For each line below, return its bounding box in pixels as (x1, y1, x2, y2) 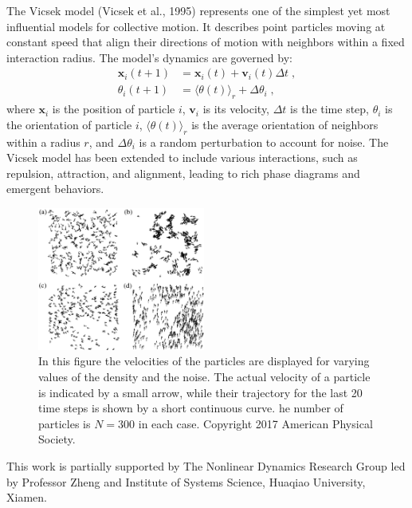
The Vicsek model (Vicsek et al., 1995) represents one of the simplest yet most (6, 2, 390, 18)
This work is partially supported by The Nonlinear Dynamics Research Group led (6, 458, 406, 475)
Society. (38, 431, 76, 447)
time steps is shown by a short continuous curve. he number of (38, 400, 343, 416)
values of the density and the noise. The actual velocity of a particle (38, 368, 371, 385)
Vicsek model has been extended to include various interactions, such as (6, 149, 358, 166)
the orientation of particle (6, 116, 132, 132)
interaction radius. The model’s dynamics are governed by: (6, 49, 292, 65)
